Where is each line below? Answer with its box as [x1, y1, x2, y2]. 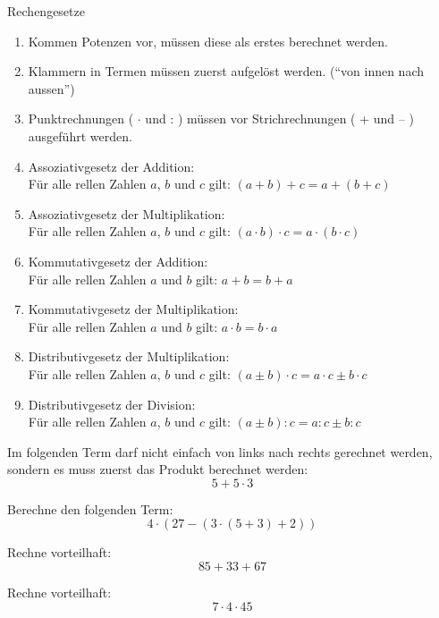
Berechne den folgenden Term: [7, 499, 173, 518]
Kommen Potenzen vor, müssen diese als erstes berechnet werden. [28, 31, 388, 50]
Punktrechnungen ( [28, 109, 134, 128]
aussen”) [28, 79, 75, 97]
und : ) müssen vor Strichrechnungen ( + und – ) [145, 109, 414, 128]
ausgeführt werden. [28, 126, 132, 145]
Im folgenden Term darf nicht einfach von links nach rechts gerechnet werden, [7, 442, 433, 461]
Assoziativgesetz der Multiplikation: [28, 204, 225, 223]
